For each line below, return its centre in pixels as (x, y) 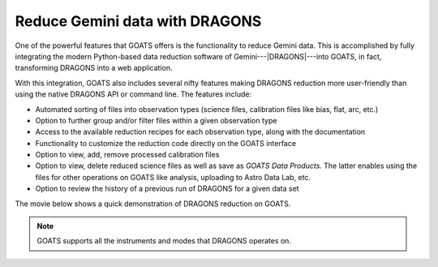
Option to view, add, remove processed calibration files (127, 155)
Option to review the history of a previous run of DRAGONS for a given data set (167, 189)
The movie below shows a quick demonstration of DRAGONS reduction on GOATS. (153, 204)
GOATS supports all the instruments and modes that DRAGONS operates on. (164, 241)
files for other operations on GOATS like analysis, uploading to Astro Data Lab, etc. (173, 177)
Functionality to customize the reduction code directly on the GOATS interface (165, 143)
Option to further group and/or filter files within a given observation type (156, 120)
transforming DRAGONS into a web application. (94, 68)
